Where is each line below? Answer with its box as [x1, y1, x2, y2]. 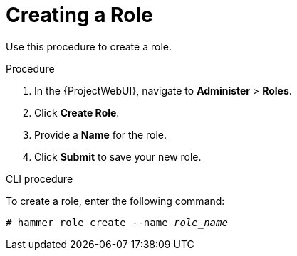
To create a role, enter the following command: [6, 194, 225, 207]
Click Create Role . [34, 106, 120, 119]
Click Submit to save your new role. [34, 150, 202, 163]
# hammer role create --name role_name [6, 216, 228, 228]
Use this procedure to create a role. [6, 40, 172, 53]
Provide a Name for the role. [34, 128, 167, 141]
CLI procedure [6, 172, 73, 185]
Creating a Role [6, 3, 153, 27]
